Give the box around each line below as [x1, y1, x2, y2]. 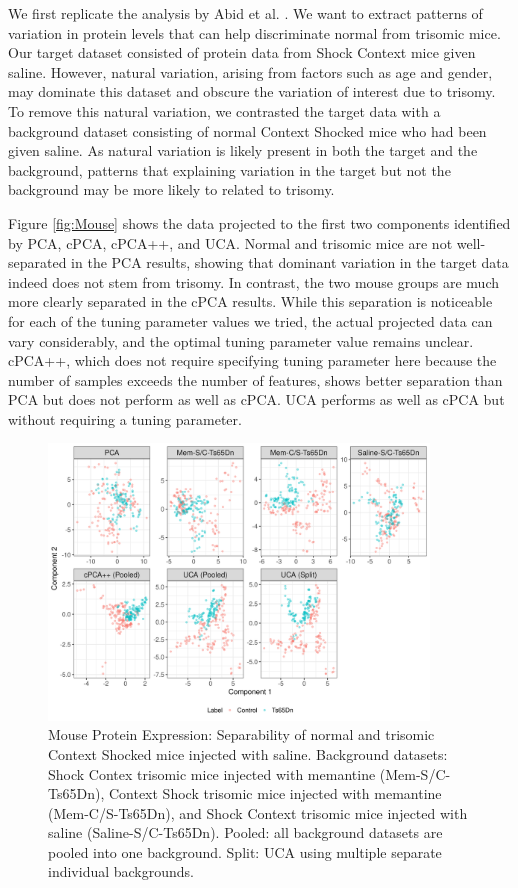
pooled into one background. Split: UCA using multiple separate [48, 841, 442, 862]
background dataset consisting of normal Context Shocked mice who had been [8, 120, 487, 141]
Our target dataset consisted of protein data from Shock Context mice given [8, 42, 476, 63]
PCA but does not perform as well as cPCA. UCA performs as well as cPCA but [8, 389, 505, 410]
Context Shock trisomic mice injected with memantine [108, 783, 442, 804]
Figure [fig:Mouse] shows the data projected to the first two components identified [8, 212, 511, 233]
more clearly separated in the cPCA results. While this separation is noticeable [8, 291, 493, 312]
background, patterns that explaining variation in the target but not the [8, 159, 451, 180]
